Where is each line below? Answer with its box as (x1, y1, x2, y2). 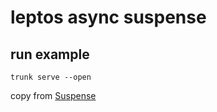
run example (10, 46, 90, 63)
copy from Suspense (10, 90, 97, 101)
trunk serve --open (10, 72, 92, 82)
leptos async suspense (10, 6, 207, 29)
